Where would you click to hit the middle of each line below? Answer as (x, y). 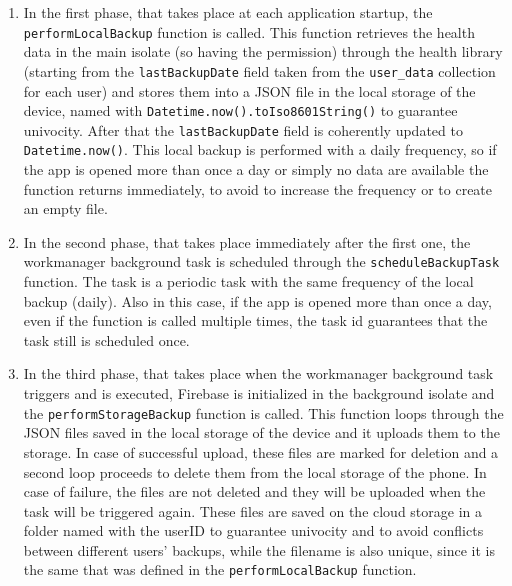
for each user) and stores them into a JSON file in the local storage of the (249, 90)
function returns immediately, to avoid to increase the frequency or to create (258, 188)
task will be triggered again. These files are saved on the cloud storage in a (253, 510)
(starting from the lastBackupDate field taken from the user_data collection (259, 70)
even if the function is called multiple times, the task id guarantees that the (255, 320)
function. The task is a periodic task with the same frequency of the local (248, 281)
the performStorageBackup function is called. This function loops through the (263, 412)
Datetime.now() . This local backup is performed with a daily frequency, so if (260, 149)
